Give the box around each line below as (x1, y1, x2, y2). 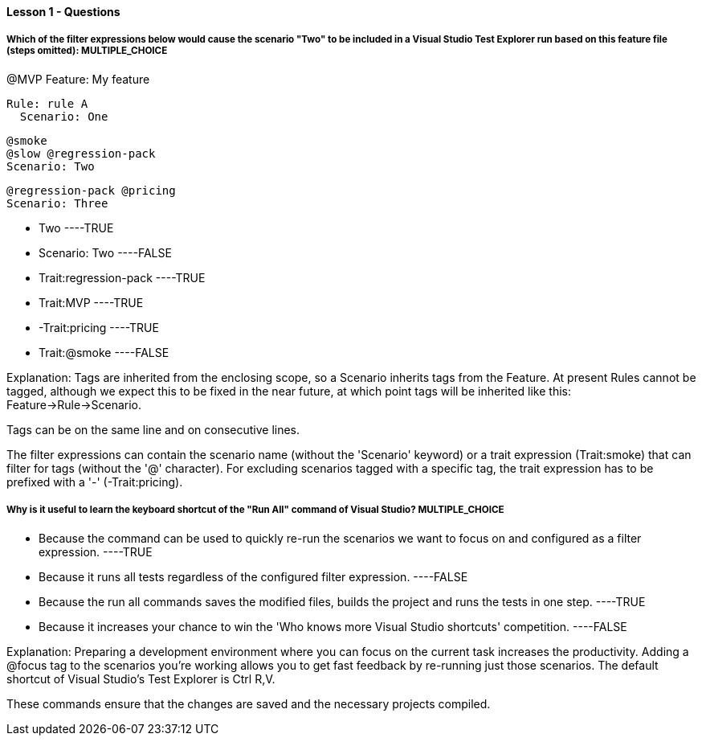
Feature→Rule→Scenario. (6, 397, 141, 412)
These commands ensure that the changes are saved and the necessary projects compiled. (6, 696, 491, 711)
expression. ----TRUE (39, 544, 153, 559)
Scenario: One (19, 109, 108, 123)
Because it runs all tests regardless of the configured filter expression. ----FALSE (39, 569, 468, 584)
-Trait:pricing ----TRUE (39, 320, 159, 334)
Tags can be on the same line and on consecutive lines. (6, 422, 300, 437)
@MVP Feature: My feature (6, 72, 150, 86)
